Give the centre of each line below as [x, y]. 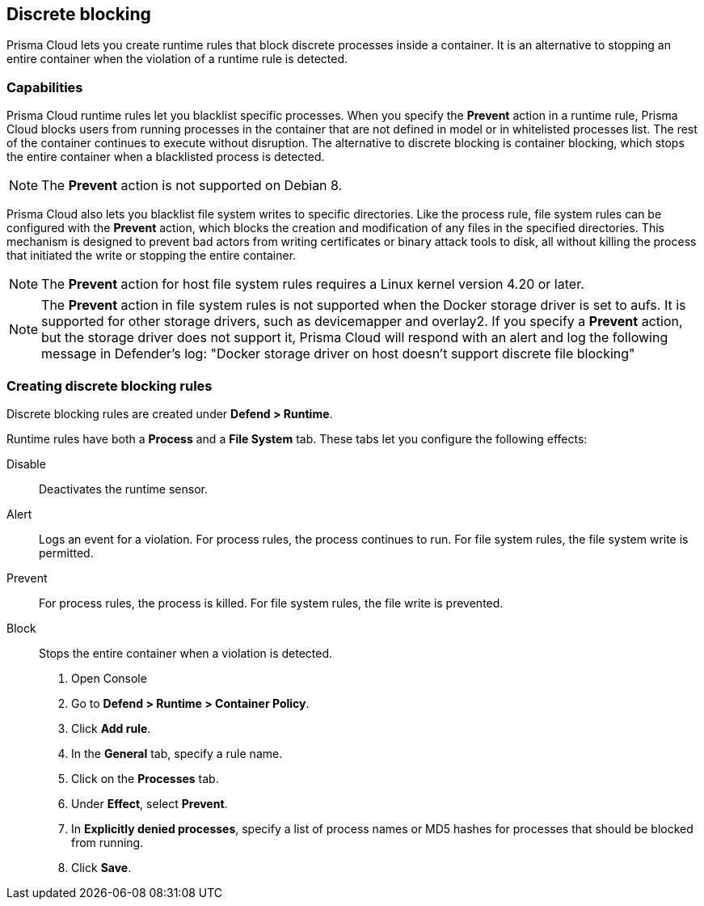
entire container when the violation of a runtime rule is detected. [177, 59]
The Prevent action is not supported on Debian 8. [192, 186]
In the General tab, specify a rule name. [177, 753]
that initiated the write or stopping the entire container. [152, 256]
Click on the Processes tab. [145, 778]
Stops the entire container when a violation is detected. [186, 653]
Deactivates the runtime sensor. [123, 489]
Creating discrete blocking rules [110, 385]
